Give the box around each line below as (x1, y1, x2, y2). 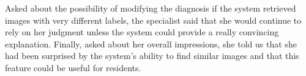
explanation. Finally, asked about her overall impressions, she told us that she (5, 37, 297, 50)
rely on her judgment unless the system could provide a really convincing (5, 26, 279, 38)
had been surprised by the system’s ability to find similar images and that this (5, 49, 299, 62)
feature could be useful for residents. (5, 61, 141, 74)
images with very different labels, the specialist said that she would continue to (5, 13, 302, 26)
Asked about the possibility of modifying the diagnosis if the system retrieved (5, 2, 296, 14)
